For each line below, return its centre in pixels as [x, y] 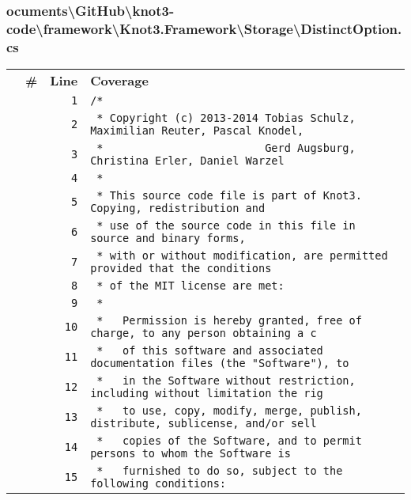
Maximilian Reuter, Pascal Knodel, [197, 131]
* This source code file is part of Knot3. [229, 196]
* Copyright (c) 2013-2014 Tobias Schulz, [226, 118]
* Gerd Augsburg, [226, 148]
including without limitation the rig [207, 394]
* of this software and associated [210, 351]
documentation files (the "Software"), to [220, 364]
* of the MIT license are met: [190, 286]
